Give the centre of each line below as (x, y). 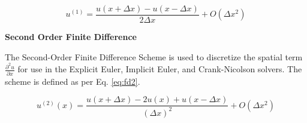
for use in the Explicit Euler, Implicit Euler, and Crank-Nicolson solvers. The (160, 69)
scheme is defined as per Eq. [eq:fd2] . (73, 81)
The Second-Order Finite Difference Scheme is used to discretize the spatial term (154, 56)
